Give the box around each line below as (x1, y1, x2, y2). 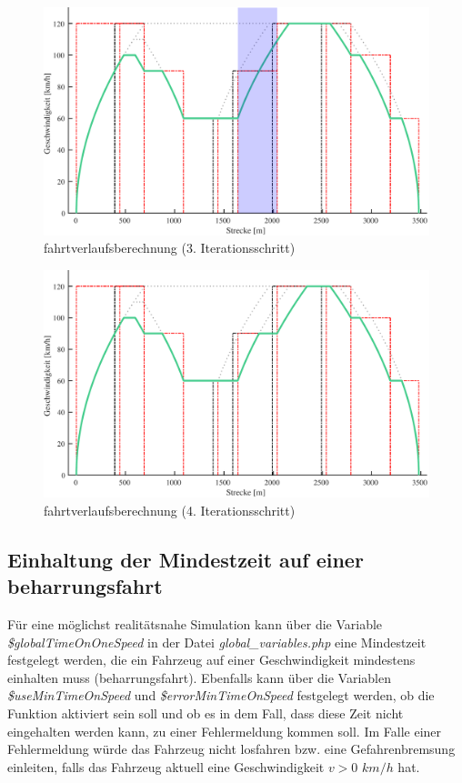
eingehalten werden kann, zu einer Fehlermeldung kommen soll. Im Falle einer (7, 721, 442, 740)
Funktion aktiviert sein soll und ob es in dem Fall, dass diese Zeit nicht (7, 703, 404, 722)
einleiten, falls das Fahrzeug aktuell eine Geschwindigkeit (7, 757, 325, 776)
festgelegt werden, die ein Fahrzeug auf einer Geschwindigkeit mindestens (7, 650, 416, 669)
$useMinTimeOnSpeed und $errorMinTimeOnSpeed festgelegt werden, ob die (7, 686, 435, 705)
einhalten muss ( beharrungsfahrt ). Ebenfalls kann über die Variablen (7, 668, 391, 687)
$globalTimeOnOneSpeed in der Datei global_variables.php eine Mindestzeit (7, 632, 427, 651)
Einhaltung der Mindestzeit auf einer (7, 545, 364, 573)
